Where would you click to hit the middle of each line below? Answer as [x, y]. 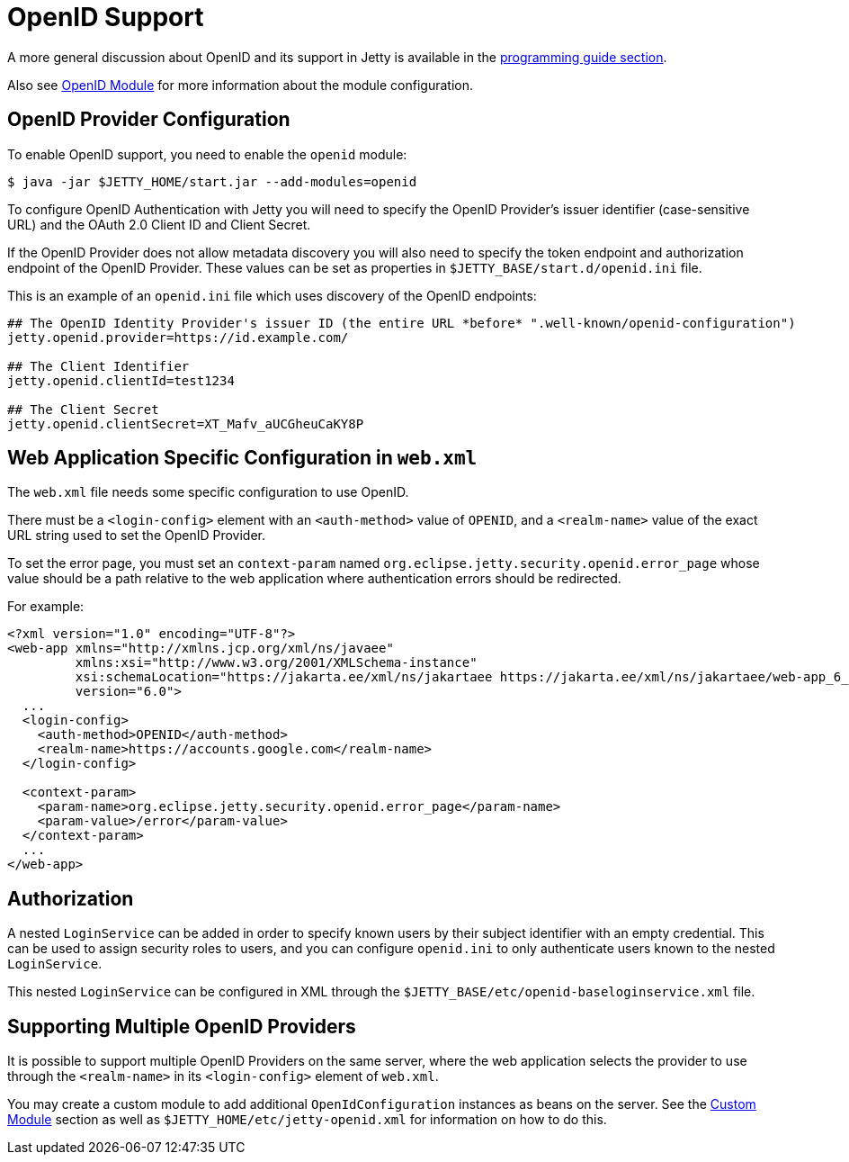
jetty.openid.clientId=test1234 [121, 380]
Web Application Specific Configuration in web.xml [242, 458]
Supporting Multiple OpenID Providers [182, 1026]
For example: [46, 607]
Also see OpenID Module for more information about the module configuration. [241, 85]
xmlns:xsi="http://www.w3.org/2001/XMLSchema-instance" [276, 663]
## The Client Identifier [98, 366]
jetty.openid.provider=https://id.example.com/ [178, 337]
